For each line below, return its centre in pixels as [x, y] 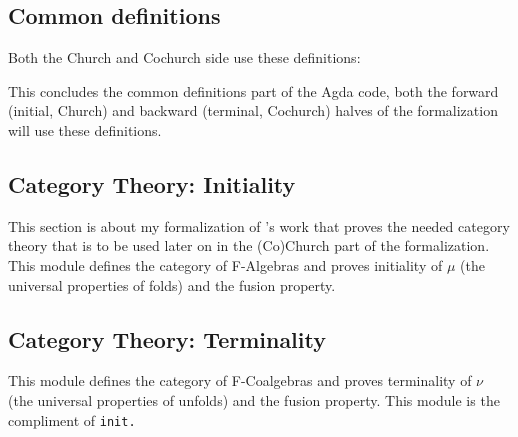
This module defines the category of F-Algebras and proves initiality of [225, 264]
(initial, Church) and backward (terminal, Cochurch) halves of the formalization [253, 110]
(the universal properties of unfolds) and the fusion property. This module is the [254, 399]
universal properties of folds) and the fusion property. [172, 284]
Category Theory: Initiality [152, 183]
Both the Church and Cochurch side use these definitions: [184, 57]
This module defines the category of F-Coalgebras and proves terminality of [240, 380]
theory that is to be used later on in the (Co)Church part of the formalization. [249, 245]
